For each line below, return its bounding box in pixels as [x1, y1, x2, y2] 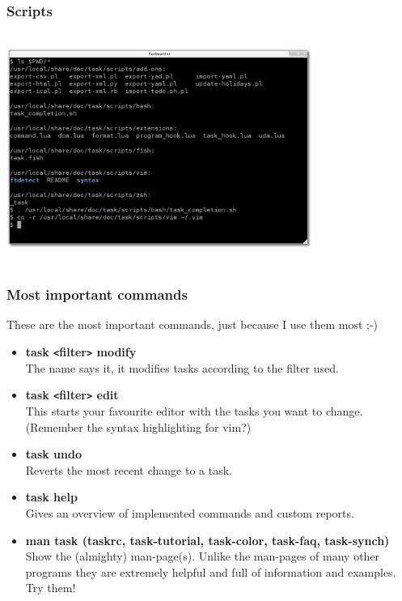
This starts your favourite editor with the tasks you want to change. [25, 402, 363, 419]
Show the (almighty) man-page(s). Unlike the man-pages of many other [25, 548, 380, 565]
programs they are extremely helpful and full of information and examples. [25, 563, 396, 580]
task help [25, 488, 78, 505]
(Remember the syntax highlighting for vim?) [25, 418, 252, 435]
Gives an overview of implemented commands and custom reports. [25, 504, 354, 521]
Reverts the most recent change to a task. [25, 461, 232, 478]
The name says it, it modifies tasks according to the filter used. [25, 359, 339, 376]
